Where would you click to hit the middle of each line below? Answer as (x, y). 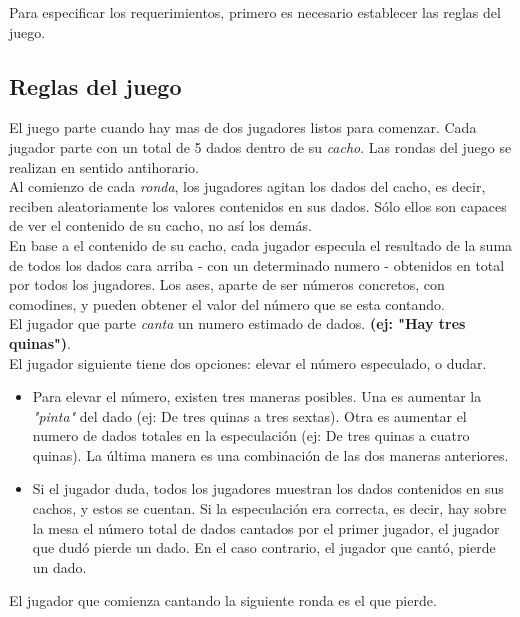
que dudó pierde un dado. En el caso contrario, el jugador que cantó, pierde (264, 547)
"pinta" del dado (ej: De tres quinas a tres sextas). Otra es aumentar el (249, 415)
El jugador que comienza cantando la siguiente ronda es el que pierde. (223, 600)
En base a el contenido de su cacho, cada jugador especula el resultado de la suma (261, 244)
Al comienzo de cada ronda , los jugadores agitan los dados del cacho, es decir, (247, 186)
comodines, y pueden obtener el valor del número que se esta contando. (227, 303)
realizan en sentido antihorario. (104, 166)
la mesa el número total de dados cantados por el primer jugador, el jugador (266, 527)
